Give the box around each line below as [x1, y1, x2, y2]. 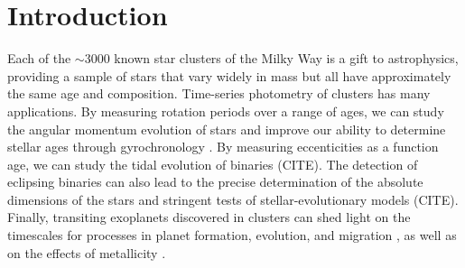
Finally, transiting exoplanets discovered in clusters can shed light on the [7, 208, 411, 226]
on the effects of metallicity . [7, 243, 166, 262]
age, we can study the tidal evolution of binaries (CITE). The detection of [7, 154, 418, 173]
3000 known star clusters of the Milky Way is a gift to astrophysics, [84, 49, 459, 68]
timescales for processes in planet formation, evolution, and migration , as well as [7, 226, 457, 245]
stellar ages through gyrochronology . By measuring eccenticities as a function [7, 137, 439, 156]
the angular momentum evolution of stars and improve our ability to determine [7, 119, 446, 138]
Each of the [7, 49, 71, 68]
